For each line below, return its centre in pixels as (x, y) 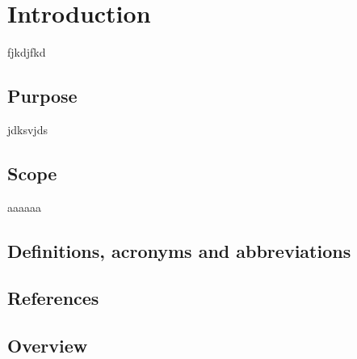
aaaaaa (24, 207)
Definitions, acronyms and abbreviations (179, 250)
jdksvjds (27, 129)
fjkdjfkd (27, 52)
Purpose (42, 96)
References (53, 298)
